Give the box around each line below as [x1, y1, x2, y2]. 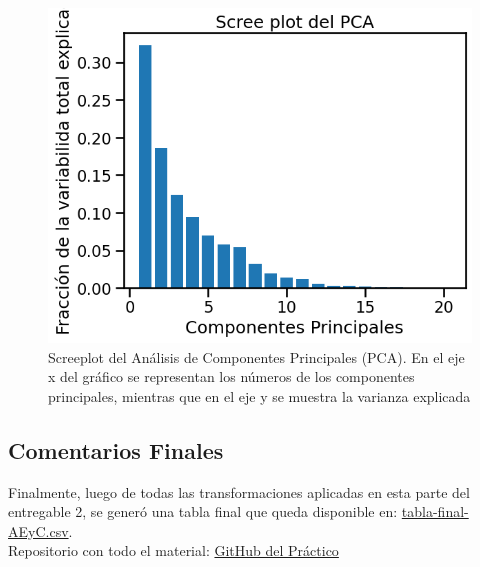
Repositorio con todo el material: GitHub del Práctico [8, 540, 339, 561]
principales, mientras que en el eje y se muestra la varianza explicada [48, 385, 471, 406]
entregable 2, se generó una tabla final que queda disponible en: [8, 501, 398, 522]
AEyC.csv [8, 520, 69, 541]
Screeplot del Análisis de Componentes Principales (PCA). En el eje [48, 346, 465, 367]
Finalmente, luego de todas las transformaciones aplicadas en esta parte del [8, 481, 470, 502]
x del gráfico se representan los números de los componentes [48, 366, 415, 387]
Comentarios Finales [8, 434, 224, 465]
